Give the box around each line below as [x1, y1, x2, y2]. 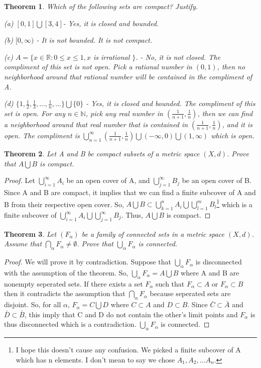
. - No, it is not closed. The [136, 51, 220, 62]
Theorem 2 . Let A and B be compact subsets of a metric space [4, 148, 200, 158]
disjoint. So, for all [4, 299, 61, 310]
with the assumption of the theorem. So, [4, 267, 128, 278]
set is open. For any [4, 108, 66, 118]
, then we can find [197, 108, 253, 118]
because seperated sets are [150, 288, 231, 299]
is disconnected [195, 256, 242, 267]
